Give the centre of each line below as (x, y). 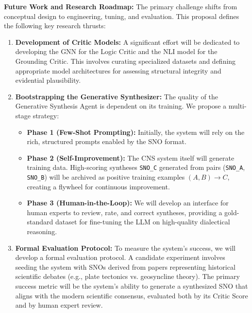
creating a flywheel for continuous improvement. (98, 186)
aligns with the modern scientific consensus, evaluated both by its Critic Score (132, 295)
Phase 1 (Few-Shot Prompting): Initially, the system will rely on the (136, 132)
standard (40, 222)
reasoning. (42, 231)
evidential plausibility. (48, 80)
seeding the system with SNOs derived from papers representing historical (125, 267)
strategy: (46, 115)
